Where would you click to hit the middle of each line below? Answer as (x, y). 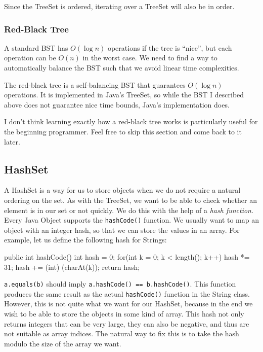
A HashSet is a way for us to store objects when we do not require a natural (122, 190)
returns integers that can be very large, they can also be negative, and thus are (127, 323)
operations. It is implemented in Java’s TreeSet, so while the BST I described (124, 95)
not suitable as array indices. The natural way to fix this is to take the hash (122, 333)
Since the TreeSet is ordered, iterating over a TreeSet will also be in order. (119, 6)
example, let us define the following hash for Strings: (85, 240)
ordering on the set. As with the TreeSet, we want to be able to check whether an (130, 200)
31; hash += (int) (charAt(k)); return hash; (72, 267)
